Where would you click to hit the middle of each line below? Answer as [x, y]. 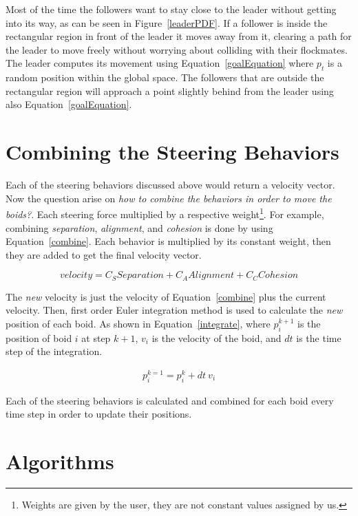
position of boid [39, 337]
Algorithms [60, 461]
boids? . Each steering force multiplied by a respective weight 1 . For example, [165, 213]
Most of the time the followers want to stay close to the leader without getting [171, 9]
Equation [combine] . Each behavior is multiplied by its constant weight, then [168, 241]
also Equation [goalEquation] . [69, 104]
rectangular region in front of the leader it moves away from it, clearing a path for [179, 36]
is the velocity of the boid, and [217, 337]
